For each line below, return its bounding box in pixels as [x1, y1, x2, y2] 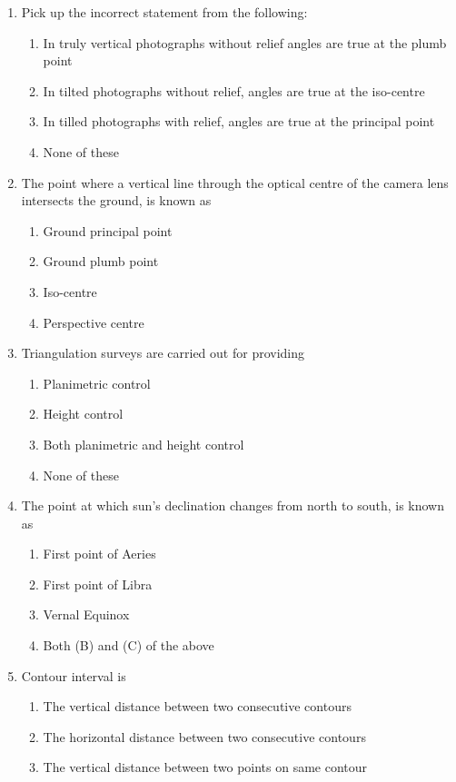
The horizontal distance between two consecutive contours [43, 727, 366, 746]
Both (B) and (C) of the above [43, 636, 214, 655]
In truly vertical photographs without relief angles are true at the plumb [43, 33, 447, 52]
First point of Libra [43, 574, 153, 593]
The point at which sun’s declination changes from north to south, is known [21, 496, 445, 515]
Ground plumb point [43, 252, 159, 271]
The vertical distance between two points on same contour [43, 757, 368, 777]
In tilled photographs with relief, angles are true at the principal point [43, 112, 435, 131]
